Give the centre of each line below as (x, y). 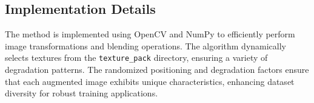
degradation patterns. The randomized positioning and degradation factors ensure (157, 70)
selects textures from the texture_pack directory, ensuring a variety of (136, 58)
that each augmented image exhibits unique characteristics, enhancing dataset (150, 81)
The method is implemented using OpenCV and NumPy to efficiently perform (150, 34)
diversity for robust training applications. (82, 93)
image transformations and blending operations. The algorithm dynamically (146, 45)
